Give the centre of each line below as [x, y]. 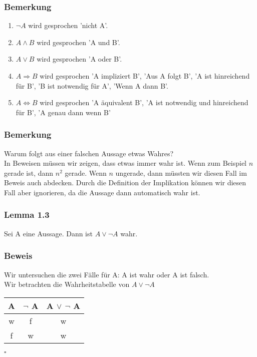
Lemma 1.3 [27, 215]
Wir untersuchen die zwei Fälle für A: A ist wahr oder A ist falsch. [107, 274]
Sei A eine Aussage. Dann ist [48, 233]
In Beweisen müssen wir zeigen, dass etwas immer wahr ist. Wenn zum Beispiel [125, 163]
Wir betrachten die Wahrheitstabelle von [67, 284]
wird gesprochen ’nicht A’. [68, 25]
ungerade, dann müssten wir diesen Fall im [181, 172]
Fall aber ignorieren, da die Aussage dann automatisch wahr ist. [102, 192]
